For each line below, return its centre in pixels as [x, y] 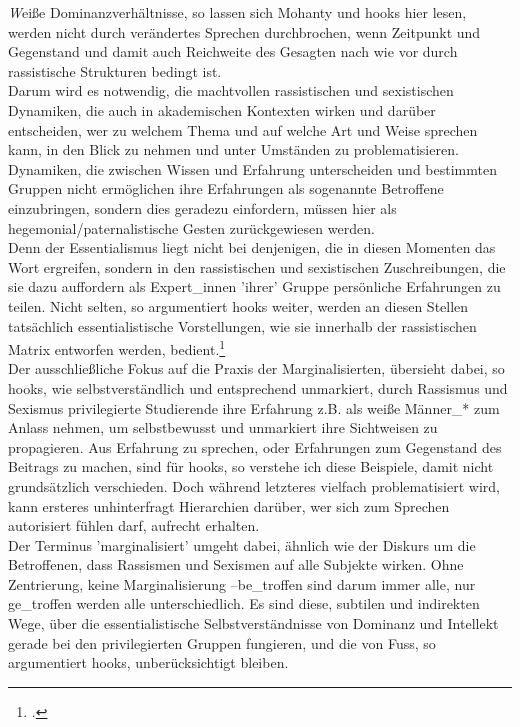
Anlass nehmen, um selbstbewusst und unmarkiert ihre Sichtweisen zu [223, 427]
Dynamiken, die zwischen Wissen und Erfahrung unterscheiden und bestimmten [252, 168]
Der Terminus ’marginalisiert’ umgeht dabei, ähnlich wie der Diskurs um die [242, 544]
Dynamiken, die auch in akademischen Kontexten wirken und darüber [222, 109]
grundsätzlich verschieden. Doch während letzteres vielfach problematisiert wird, [254, 485]
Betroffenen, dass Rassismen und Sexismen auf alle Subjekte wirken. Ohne [236, 564]
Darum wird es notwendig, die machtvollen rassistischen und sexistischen [231, 90]
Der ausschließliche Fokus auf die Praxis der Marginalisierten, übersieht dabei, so [256, 368]
